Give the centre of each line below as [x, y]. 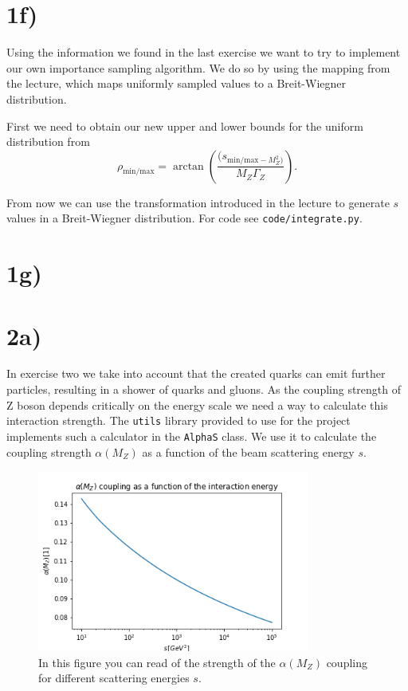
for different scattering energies [114, 678]
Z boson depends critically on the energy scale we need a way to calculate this [197, 404]
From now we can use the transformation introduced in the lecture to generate [198, 202]
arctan [188, 166]
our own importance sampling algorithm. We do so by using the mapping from [198, 67]
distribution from [48, 141]
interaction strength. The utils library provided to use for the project [178, 420]
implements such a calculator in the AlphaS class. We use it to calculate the [192, 436]
